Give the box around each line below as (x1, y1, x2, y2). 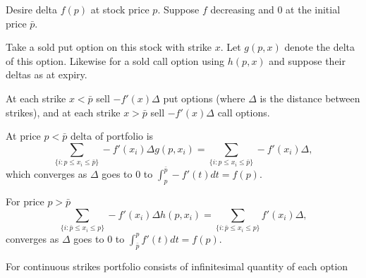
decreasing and (210, 2, 274, 16)
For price (6, 193, 44, 208)
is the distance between (260, 90, 360, 105)
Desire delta (6, 2, 58, 16)
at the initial (286, 2, 341, 16)
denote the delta (284, 40, 355, 54)
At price (6, 128, 41, 143)
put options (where (163, 90, 245, 105)
